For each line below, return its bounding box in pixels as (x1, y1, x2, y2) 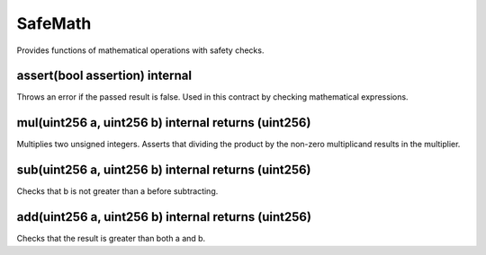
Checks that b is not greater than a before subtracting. (16, 186, 219, 197)
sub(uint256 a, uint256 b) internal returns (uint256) (16, 163, 311, 178)
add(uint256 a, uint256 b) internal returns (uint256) (16, 209, 312, 224)
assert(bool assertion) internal (16, 68, 193, 84)
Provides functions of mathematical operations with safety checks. (16, 45, 265, 56)
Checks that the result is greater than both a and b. (16, 233, 206, 244)
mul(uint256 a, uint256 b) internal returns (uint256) (16, 115, 311, 130)
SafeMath (16, 13, 92, 33)
